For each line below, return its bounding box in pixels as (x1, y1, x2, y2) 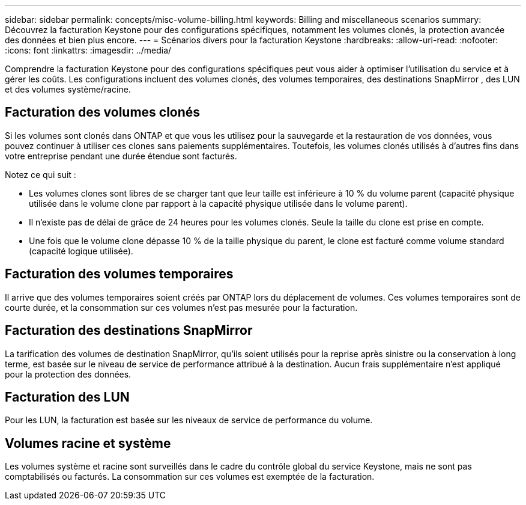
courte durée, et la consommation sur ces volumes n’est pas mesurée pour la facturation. (5, 302, 358, 313)
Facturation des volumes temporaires (5, 266, 234, 282)
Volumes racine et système (5, 435, 171, 451)
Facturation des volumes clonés (5, 105, 201, 120)
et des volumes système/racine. (5, 84, 131, 94)
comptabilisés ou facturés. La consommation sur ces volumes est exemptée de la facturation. (5, 471, 375, 482)
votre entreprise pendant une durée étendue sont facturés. (5, 150, 237, 161)
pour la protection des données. (5, 369, 131, 379)
